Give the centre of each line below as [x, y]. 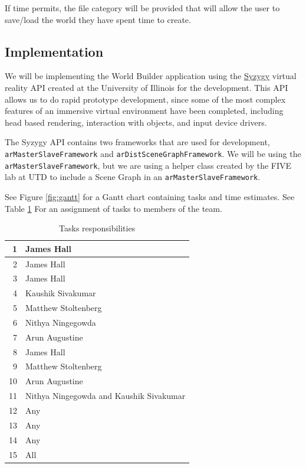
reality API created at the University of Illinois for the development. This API [147, 87]
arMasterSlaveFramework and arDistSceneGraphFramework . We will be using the [153, 153]
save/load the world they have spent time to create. [98, 19]
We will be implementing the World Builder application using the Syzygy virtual [151, 76]
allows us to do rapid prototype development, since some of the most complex [145, 99]
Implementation [54, 51]
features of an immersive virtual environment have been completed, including [144, 111]
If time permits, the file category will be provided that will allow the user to [142, 8]
